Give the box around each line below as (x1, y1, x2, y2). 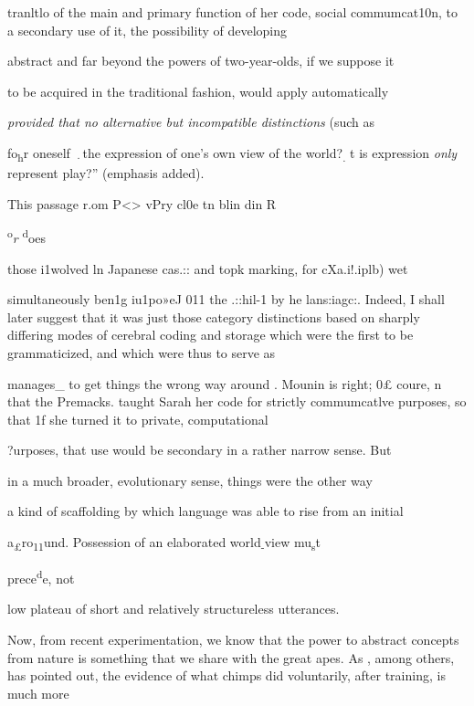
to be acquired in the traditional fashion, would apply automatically (7, 81, 389, 100)
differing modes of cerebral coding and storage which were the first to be (7, 325, 414, 344)
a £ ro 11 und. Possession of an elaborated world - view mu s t (7, 532, 321, 553)
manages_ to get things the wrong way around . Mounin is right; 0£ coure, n (7, 374, 442, 393)
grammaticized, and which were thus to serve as (7, 342, 276, 362)
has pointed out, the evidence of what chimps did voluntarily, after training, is (7, 666, 446, 685)
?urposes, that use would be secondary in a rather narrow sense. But (7, 440, 392, 459)
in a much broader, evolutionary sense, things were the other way (7, 470, 373, 490)
